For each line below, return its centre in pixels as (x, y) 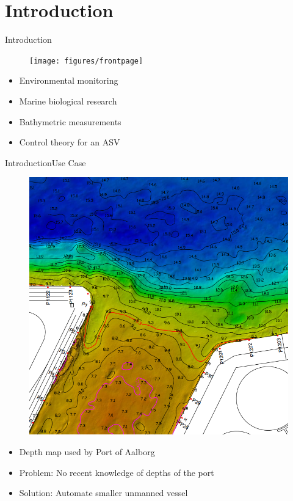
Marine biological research (68, 101)
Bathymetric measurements (70, 121)
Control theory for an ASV (70, 142)
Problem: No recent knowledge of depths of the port (117, 472)
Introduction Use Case (45, 162)
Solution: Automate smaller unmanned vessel (103, 493)
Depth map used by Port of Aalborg (87, 452)
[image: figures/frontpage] (86, 61)
